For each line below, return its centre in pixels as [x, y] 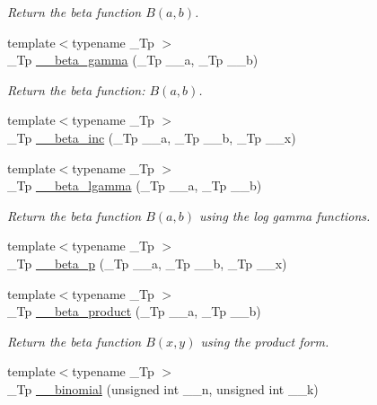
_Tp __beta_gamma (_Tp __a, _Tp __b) [133, 60]
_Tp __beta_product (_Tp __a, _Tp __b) [134, 311]
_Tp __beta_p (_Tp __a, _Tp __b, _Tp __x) [147, 263]
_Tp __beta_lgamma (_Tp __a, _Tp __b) [135, 185]
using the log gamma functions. [285, 215]
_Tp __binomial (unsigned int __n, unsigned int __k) [163, 388]
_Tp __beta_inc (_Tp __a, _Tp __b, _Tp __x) [152, 137]
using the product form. [265, 341]
